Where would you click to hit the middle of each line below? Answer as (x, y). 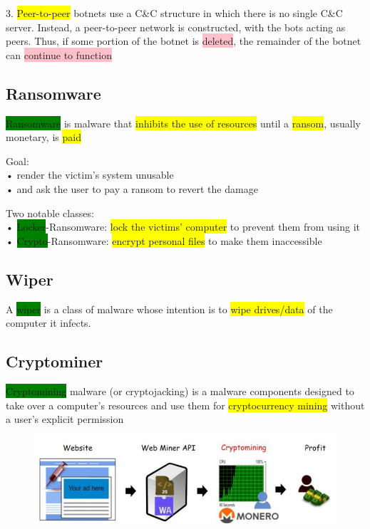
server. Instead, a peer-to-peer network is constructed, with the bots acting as (176, 27)
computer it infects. (48, 323)
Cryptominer (55, 361)
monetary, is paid (43, 137)
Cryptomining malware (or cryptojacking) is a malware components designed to (180, 391)
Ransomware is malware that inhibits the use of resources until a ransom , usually (184, 123)
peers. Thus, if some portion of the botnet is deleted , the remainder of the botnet (184, 41)
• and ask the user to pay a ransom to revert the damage (132, 188)
